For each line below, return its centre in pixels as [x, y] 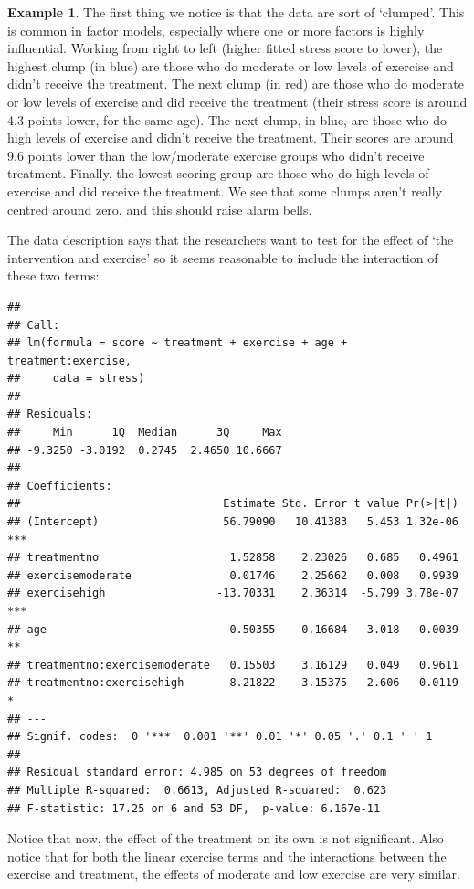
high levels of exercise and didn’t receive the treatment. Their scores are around [231, 138]
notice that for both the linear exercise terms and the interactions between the [227, 856]
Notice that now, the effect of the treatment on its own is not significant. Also [226, 838]
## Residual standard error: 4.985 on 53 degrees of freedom [197, 773]
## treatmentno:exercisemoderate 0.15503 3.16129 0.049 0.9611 [233, 665]
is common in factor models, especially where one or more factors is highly [216, 30]
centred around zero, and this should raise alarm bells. [160, 209]
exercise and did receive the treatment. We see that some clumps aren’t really [225, 190]
